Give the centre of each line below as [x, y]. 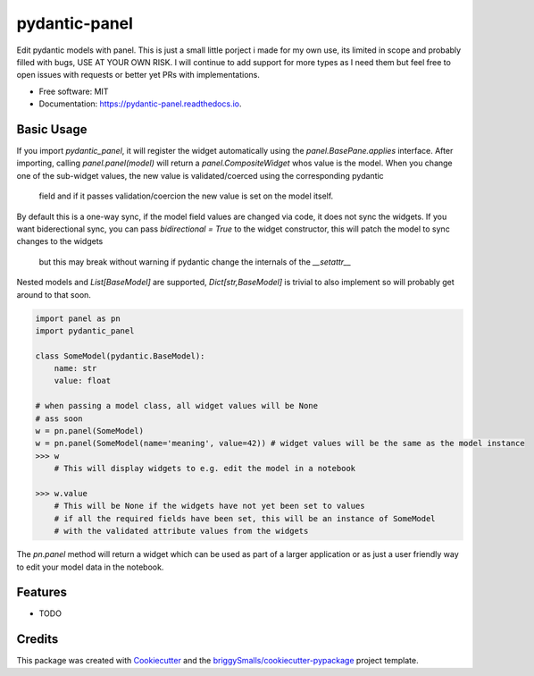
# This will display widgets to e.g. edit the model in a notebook [205, 469]
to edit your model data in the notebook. [90, 567]
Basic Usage [52, 129]
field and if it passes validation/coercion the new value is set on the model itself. [186, 196]
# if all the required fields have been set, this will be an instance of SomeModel [245, 518]
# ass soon [59, 418]
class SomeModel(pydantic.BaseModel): [120, 356]
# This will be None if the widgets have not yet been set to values [209, 506]
